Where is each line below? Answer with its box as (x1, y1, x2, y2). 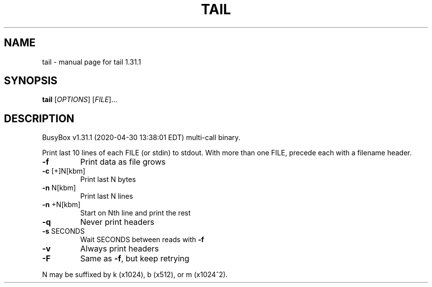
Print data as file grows (80, 157, 166, 167)
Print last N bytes (80, 175, 136, 184)
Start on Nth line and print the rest (80, 209, 191, 217)
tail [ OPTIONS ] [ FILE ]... (42, 95, 117, 104)
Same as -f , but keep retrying (80, 253, 189, 264)
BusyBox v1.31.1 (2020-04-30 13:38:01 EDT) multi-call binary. (42, 133, 241, 142)
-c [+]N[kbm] (42, 167, 85, 176)
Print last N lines (80, 192, 133, 201)
